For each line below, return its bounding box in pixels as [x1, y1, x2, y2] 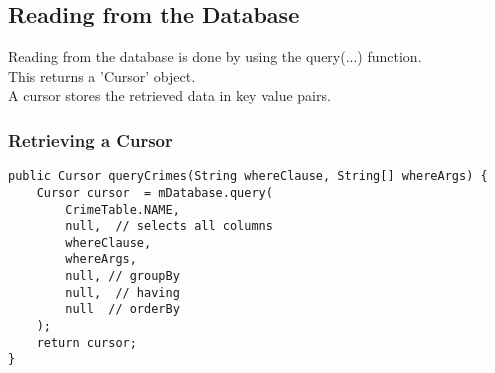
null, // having [65, 285, 180, 300]
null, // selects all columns [65, 219, 273, 234]
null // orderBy [65, 302, 180, 317]
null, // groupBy [65, 269, 180, 284]
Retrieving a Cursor [8, 127, 173, 152]
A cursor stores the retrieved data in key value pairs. [8, 85, 331, 106]
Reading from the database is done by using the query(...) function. [8, 46, 422, 67]
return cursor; [36, 335, 137, 350]
